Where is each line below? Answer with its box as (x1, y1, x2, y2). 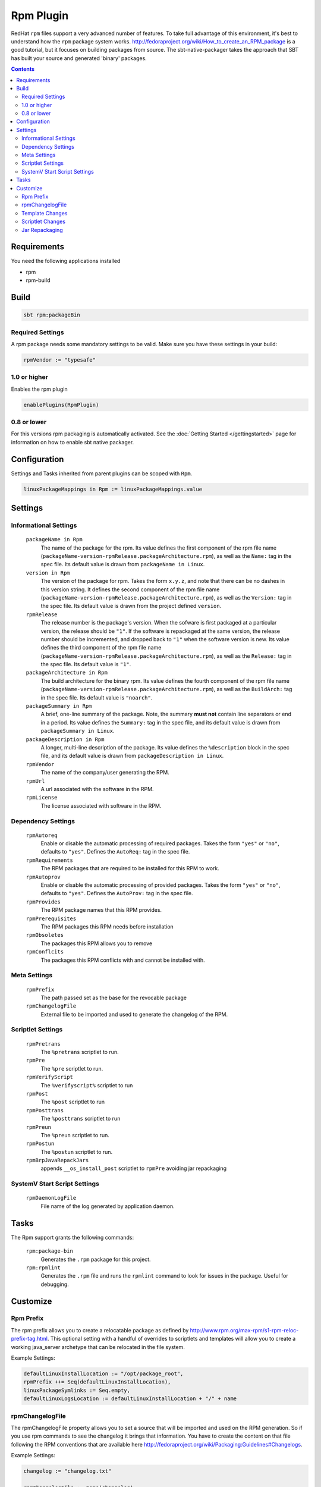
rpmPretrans (26, 1040, 61, 1047)
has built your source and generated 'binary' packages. (11, 54, 147, 62)
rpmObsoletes (26, 931, 64, 939)
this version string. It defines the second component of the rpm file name (40, 586, 220, 593)
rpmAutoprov (26, 873, 61, 880)
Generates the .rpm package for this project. (40, 1256, 151, 1263)
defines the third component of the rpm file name (40, 644, 162, 651)
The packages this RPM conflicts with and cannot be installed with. (40, 956, 205, 964)
